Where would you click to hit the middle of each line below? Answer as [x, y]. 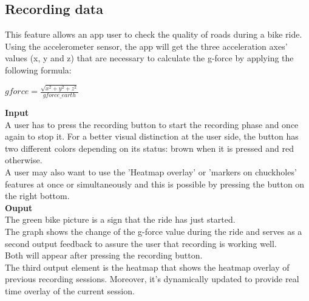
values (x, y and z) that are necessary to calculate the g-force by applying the [149, 58]
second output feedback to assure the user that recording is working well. [141, 243]
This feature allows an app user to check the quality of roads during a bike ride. [154, 34]
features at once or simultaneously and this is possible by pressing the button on [155, 184]
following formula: [38, 69]
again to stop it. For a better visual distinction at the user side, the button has [152, 136]
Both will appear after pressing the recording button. [104, 255]
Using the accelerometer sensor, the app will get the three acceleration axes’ [146, 46]
